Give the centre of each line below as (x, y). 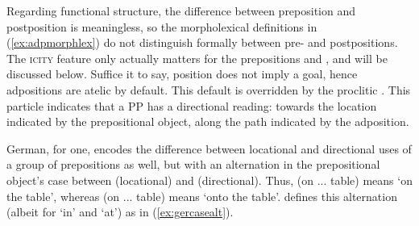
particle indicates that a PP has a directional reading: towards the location (192, 105)
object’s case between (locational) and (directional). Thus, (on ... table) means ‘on (209, 180)
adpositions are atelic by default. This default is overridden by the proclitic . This (209, 89)
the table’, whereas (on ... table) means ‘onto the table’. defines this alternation (202, 196)
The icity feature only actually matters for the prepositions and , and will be (197, 58)
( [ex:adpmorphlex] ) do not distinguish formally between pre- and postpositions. (202, 42)
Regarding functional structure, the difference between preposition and (181, 10)
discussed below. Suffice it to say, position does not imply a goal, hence (182, 74)
